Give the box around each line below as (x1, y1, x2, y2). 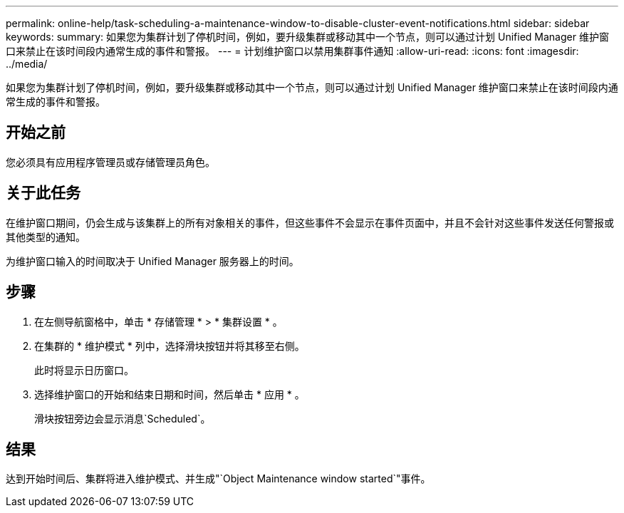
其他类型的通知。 (6, 230, 85, 243)
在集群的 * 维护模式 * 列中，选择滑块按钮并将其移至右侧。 (34, 339, 305, 352)
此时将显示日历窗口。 (34, 363, 134, 376)
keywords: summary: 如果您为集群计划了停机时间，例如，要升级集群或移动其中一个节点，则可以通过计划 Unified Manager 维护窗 (6, 31, 609, 43)
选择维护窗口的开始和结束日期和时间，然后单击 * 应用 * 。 (34, 388, 305, 400)
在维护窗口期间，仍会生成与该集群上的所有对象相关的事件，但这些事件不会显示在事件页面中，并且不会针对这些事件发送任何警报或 (6, 216, 614, 229)
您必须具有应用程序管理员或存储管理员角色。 (6, 155, 215, 168)
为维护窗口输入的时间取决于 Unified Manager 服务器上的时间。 (6, 254, 299, 267)
